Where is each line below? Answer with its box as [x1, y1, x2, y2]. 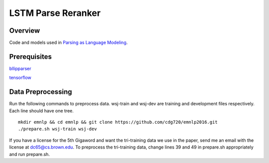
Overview [9, 26, 40, 35]
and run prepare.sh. [9, 151, 50, 157]
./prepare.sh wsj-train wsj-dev [18, 126, 97, 132]
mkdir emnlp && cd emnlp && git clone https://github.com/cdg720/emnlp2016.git [18, 119, 218, 125]
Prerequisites [9, 52, 52, 61]
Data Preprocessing [9, 87, 72, 96]
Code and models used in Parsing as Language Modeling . [9, 40, 128, 46]
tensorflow [9, 75, 32, 81]
